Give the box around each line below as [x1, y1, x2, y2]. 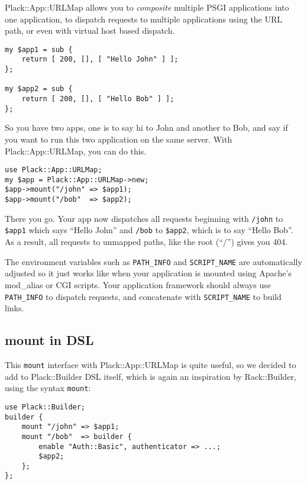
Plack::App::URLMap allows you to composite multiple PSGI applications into [5, 1, 289, 13]
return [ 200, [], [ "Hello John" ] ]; [21, 55, 179, 64]
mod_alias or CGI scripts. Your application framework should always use [5, 278, 271, 291]
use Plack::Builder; [5, 402, 86, 411]
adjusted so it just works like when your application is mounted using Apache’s [5, 267, 292, 279]
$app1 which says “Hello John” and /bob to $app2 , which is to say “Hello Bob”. [5, 224, 293, 236]
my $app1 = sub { [5, 45, 73, 54]
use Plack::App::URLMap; [5, 166, 102, 175]
